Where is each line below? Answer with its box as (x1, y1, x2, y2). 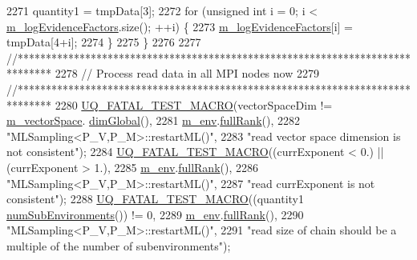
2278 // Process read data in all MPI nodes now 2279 (55, 65, 319, 82)
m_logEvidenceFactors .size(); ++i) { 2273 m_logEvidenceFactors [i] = (6, 18, 353, 34)
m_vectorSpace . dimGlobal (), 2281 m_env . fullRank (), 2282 (6, 112, 300, 129)
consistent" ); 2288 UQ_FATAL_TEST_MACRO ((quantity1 (6, 190, 304, 207)
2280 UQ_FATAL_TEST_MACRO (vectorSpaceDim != (55, 96, 333, 113)
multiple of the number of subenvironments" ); (6, 237, 231, 254)
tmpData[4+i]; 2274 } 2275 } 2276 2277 (6, 34, 201, 50)
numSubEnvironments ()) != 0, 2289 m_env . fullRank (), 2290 (6, 206, 304, 222)
